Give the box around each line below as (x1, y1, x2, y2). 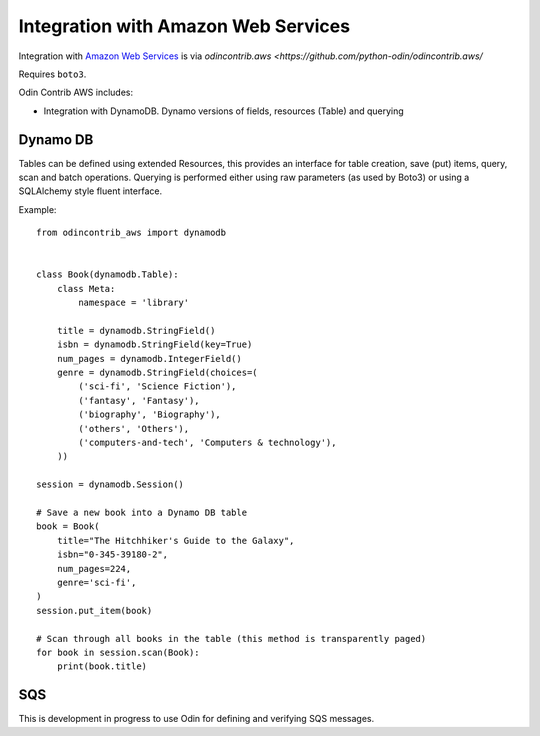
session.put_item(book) (36, 605, 153, 616)
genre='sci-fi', (56, 576, 137, 588)
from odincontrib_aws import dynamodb (36, 227, 227, 239)
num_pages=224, (56, 563, 132, 574)
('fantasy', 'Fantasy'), (78, 395, 200, 406)
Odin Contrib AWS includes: (18, 86, 134, 99)
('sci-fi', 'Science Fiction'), (78, 381, 237, 392)
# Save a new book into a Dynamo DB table (36, 507, 248, 518)
